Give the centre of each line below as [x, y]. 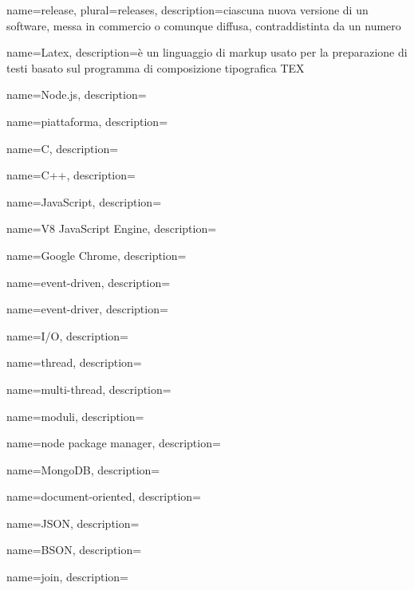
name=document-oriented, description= [104, 496]
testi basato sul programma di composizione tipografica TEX [156, 67]
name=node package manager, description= [114, 443]
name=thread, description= [74, 362]
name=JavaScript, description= [84, 201]
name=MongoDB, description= [83, 469]
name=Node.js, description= [77, 94]
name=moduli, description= [75, 416]
